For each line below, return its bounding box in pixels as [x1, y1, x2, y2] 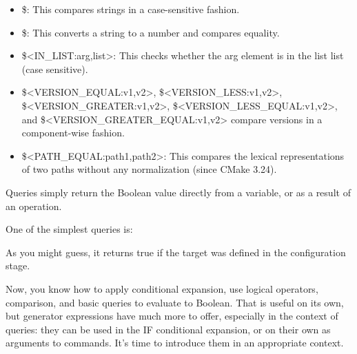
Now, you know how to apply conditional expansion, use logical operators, [6, 281, 318, 295]
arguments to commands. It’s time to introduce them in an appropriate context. [6, 335, 344, 350]
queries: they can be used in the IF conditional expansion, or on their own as [6, 322, 331, 336]
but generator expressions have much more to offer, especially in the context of [6, 309, 338, 323]
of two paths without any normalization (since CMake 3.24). [21, 162, 277, 176]
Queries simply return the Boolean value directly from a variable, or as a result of [6, 185, 351, 199]
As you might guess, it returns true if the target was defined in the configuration [6, 244, 346, 259]
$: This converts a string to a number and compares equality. [21, 25, 280, 39]
